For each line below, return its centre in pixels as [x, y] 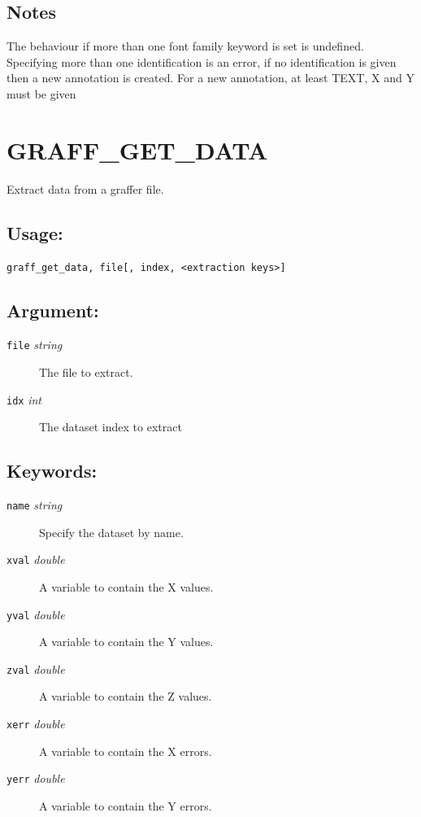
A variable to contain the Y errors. [126, 805]
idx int [24, 399]
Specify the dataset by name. [111, 532]
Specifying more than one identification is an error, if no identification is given [202, 61]
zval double [36, 668]
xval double [36, 559]
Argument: [53, 310]
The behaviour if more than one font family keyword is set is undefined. [185, 46]
